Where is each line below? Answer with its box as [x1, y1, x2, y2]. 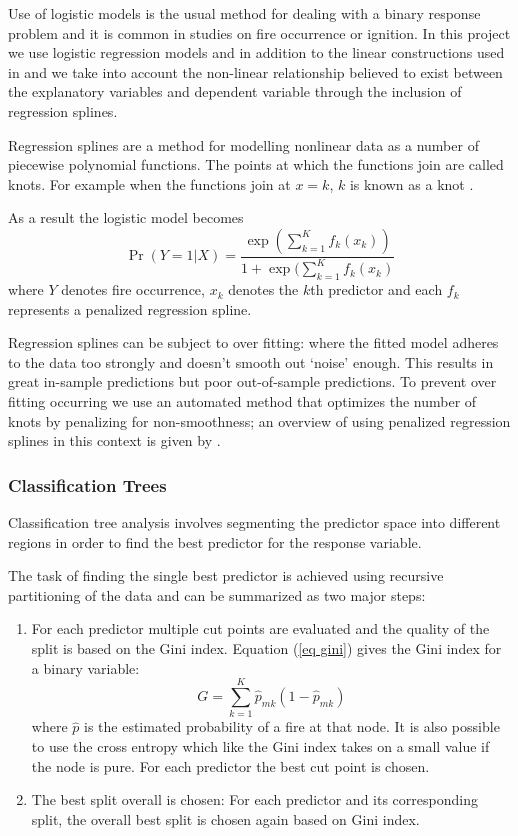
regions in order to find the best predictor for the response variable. [8, 531, 422, 552]
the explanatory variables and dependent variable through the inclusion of [8, 81, 462, 102]
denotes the [228, 279, 299, 300]
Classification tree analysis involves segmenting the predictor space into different [8, 512, 501, 533]
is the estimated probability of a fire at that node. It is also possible [83, 716, 500, 737]
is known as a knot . [349, 173, 474, 194]
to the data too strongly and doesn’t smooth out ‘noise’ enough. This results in [8, 351, 494, 372]
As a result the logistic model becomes [8, 207, 244, 228]
